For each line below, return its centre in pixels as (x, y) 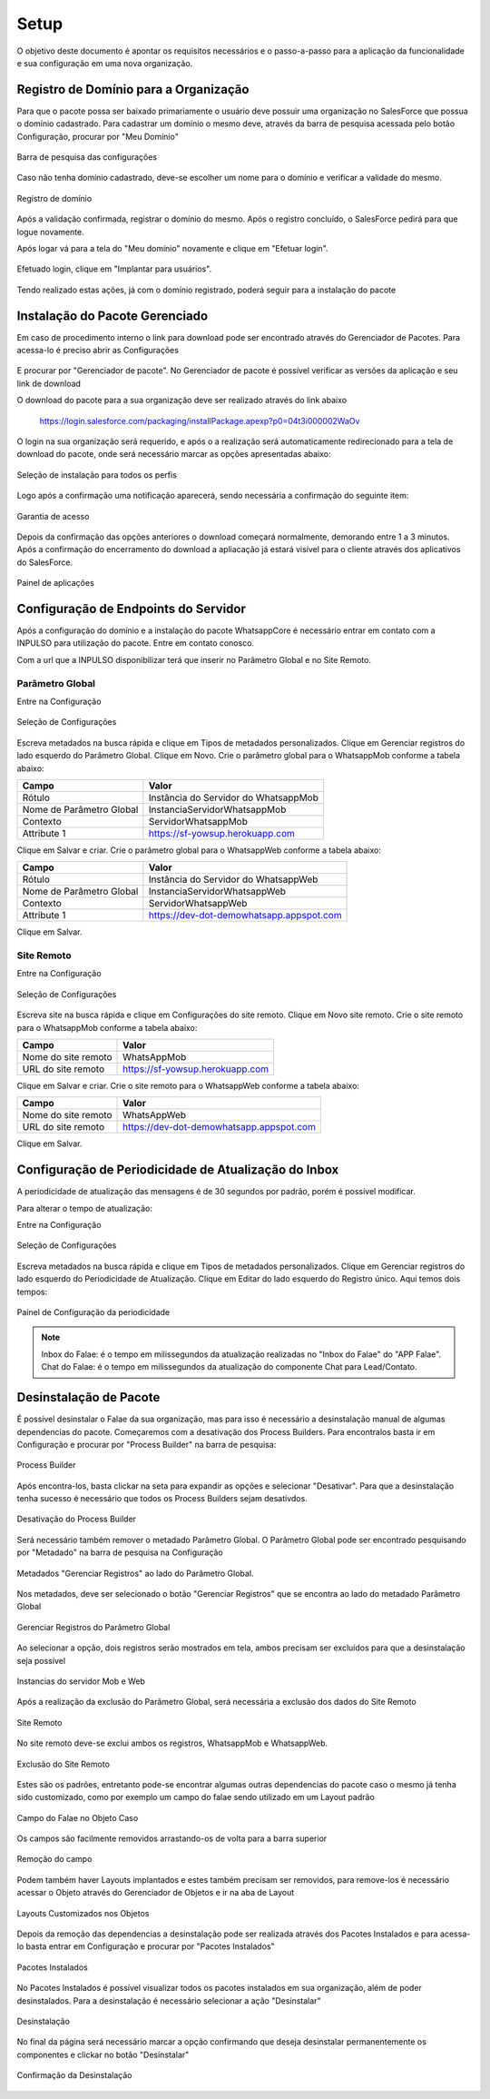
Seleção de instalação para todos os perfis (97, 475)
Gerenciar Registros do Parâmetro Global (93, 1627)
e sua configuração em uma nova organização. (105, 63)
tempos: (32, 1292)
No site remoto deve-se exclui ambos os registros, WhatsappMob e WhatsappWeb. (172, 1743)
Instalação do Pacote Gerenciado (113, 316)
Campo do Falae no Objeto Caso (78, 1817)
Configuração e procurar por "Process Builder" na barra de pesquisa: (147, 1444)
